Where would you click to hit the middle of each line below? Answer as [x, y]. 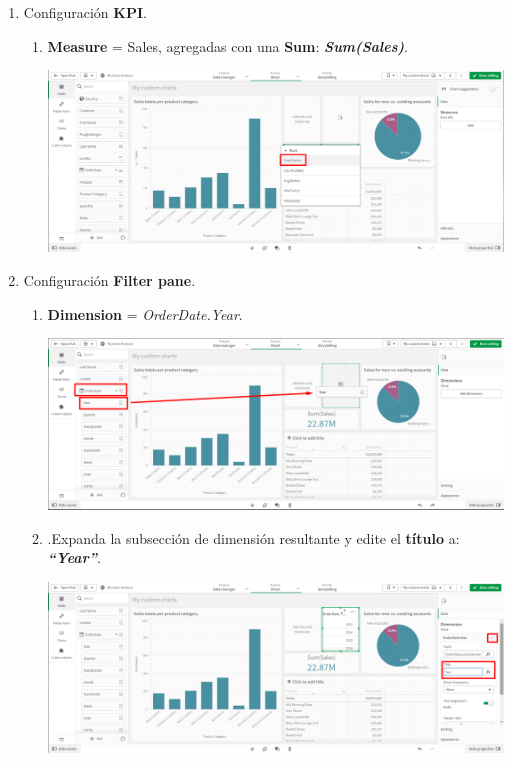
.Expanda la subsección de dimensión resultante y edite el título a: [253, 537]
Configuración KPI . [85, 12]
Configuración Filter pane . [109, 280]
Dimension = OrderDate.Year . [145, 313]
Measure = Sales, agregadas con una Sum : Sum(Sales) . [227, 45]
